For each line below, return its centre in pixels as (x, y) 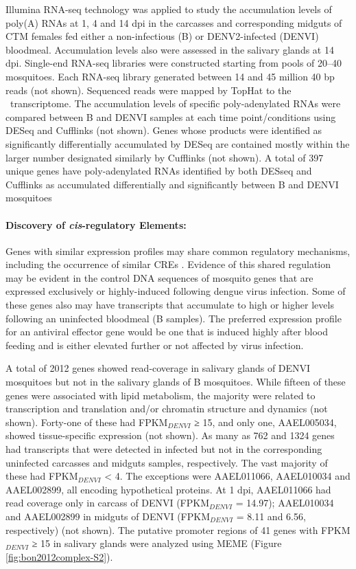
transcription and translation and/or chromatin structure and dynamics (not (167, 409)
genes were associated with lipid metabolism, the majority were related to (161, 395)
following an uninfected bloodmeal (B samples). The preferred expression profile (174, 318)
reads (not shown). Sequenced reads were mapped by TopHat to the (149, 90)
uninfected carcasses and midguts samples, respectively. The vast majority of (167, 462)
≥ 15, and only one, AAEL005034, (265, 422)
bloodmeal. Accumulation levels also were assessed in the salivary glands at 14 (170, 49)
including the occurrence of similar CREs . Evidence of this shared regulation (168, 264)
